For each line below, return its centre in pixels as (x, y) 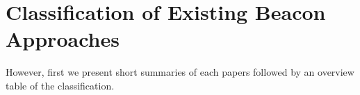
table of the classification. (60, 85)
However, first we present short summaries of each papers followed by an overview (180, 72)
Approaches (63, 39)
